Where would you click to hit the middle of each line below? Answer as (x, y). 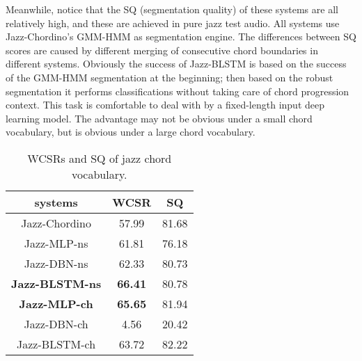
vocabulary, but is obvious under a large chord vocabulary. (131, 132)
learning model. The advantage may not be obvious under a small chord (159, 118)
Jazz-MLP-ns (56, 243)
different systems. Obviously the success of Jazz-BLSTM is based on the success (176, 64)
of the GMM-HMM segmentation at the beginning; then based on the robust (170, 77)
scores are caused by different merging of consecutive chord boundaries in (162, 50)
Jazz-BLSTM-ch (56, 344)
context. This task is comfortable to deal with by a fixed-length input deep (165, 105)
